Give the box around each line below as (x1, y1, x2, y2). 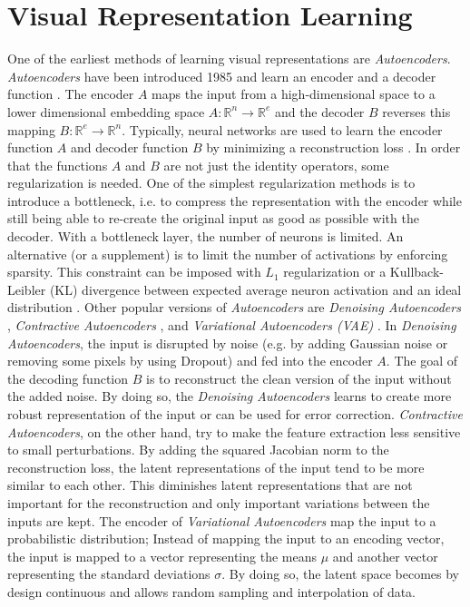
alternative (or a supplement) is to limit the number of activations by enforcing (7, 244, 448, 263)
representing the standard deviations (7, 564, 211, 583)
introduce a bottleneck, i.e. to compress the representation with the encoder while (7, 191, 462, 210)
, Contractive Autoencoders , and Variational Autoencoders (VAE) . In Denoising (7, 316, 456, 335)
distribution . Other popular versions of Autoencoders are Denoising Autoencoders (7, 298, 461, 317)
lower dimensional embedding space (7, 102, 205, 121)
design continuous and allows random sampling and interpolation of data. (7, 582, 416, 601)
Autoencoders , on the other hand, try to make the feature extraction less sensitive (7, 422, 461, 441)
